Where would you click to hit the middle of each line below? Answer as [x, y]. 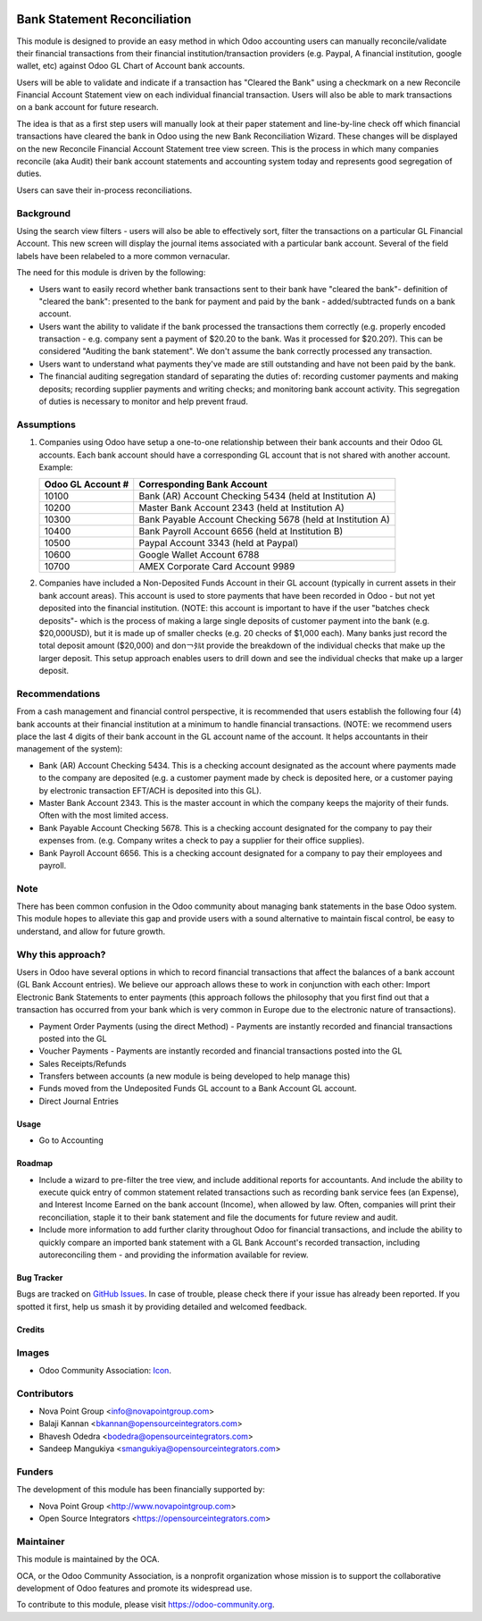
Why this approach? [61, 954]
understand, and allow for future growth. [91, 931]
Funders [35, 1472]
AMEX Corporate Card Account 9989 [217, 567]
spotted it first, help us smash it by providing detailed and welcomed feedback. [162, 1306]
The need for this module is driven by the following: [111, 273]
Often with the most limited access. [104, 815]
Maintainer [41, 1541]
